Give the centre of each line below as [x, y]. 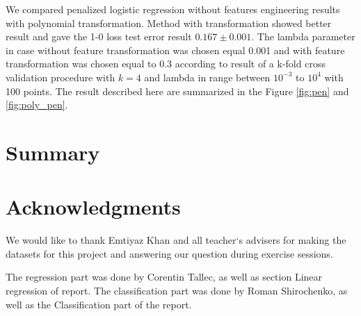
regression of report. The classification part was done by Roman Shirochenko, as [177, 291]
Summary [53, 152]
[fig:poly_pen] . [37, 105]
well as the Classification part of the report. [99, 304]
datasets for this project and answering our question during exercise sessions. [169, 253]
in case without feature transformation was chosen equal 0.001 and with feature [175, 50]
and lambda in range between [207, 77]
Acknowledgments [93, 207]
